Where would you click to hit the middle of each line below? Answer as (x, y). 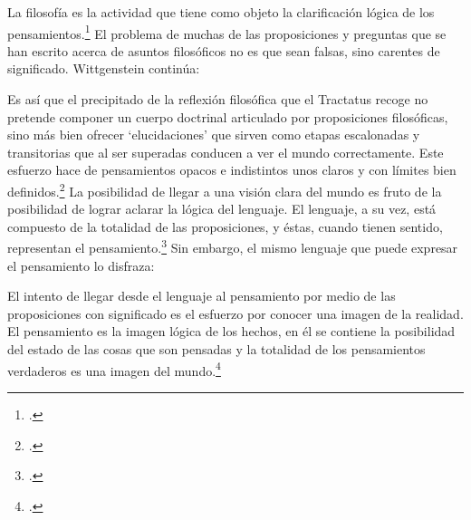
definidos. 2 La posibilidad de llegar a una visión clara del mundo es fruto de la (225, 190)
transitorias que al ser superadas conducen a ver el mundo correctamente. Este (226, 152)
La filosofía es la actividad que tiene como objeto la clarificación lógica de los (221, 12)
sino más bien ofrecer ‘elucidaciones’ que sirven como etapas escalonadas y (214, 135)
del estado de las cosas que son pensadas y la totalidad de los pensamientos (216, 349)
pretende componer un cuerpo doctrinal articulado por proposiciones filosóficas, (228, 116)
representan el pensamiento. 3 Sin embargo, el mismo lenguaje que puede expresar (233, 246)
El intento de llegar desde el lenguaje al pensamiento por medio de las (202, 296)
